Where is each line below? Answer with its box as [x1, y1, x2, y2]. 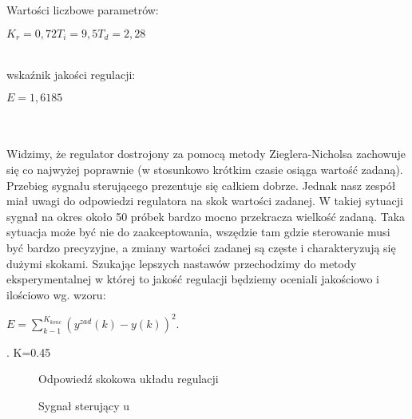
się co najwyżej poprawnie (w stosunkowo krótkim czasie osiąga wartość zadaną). [6, 161, 403, 178]
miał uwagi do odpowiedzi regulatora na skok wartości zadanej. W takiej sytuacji [6, 192, 403, 209]
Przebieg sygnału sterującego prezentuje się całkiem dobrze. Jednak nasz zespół [6, 176, 396, 193]
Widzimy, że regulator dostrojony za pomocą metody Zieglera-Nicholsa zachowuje [6, 145, 406, 162]
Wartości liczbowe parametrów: [6, 2, 159, 18]
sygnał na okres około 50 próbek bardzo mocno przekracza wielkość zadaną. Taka [6, 208, 406, 224]
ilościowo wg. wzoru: [6, 286, 106, 302]
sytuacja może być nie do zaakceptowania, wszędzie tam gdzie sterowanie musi [6, 223, 390, 240]
